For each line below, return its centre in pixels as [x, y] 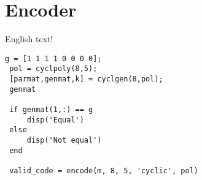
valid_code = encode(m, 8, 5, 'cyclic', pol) [104, 171]
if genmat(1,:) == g [51, 110]
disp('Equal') [55, 120]
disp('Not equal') [64, 140]
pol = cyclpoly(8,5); [53, 69]
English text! [29, 39]
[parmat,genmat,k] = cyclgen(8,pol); [86, 79]
